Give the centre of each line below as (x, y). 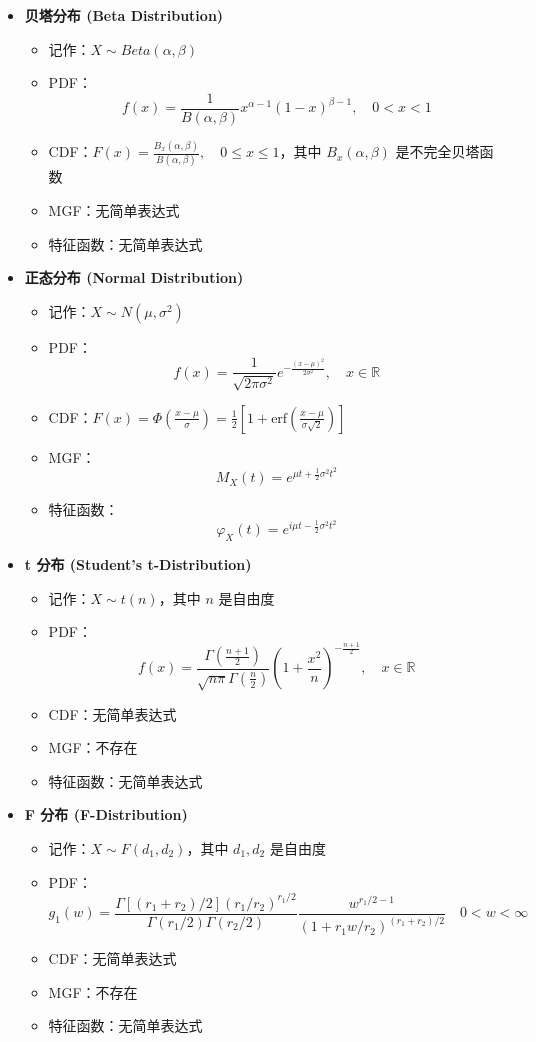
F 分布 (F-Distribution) (106, 814)
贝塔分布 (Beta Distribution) (124, 15)
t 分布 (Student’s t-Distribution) (138, 564)
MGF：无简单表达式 (114, 210)
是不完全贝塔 (437, 151)
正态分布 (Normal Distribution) (134, 277)
